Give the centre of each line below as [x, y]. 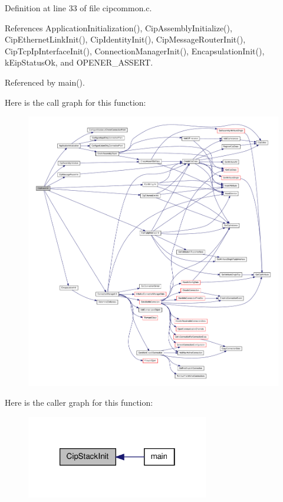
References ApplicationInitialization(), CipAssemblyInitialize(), [119, 27]
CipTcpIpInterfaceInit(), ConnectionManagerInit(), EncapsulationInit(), [135, 50]
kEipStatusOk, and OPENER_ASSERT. [79, 62]
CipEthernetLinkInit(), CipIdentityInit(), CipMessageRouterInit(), [125, 39]
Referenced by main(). [45, 82]
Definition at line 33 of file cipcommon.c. [78, 8]
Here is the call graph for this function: [75, 102]
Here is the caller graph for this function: [79, 402]
